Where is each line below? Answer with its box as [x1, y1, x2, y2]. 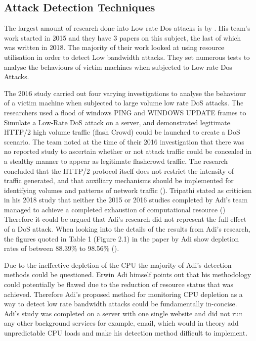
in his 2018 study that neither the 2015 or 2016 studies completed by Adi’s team [4, 195, 248, 205]
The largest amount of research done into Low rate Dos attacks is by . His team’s [4, 23, 251, 33]
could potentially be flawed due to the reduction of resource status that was [4, 279, 233, 290]
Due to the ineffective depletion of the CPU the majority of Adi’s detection [4, 259, 232, 270]
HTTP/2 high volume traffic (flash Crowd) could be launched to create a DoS [4, 127, 240, 137]
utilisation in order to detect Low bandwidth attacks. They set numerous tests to [4, 51, 250, 62]
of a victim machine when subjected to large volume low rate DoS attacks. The [4, 97, 244, 108]
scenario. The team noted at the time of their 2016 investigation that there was [4, 136, 245, 146]
